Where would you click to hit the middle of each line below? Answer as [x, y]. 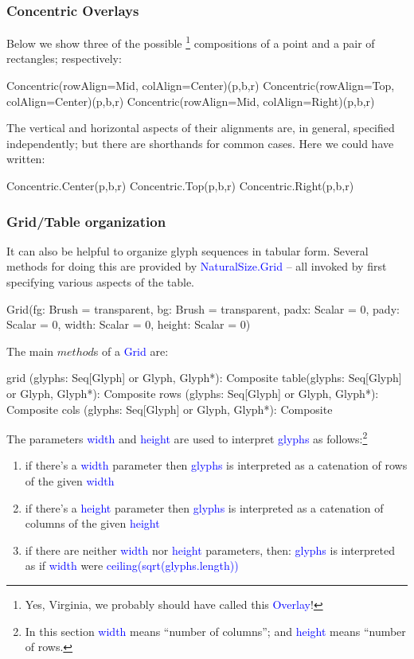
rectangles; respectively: [64, 58]
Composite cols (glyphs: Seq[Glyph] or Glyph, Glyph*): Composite [170, 409]
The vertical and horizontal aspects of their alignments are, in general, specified [201, 128]
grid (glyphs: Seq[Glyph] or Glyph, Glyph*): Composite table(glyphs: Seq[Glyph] [204, 378]
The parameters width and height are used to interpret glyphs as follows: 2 [187, 437]
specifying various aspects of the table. [101, 282]
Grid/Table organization [86, 221]
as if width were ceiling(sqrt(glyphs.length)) [132, 565]
